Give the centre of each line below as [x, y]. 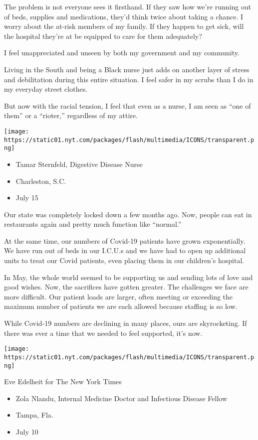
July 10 [27, 431]
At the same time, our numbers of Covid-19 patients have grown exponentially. [125, 240]
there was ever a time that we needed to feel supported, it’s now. [103, 333]
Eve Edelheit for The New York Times [63, 381]
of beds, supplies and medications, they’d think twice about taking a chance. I [124, 16]
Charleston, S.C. [41, 181]
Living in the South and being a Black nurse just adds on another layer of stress [127, 69]
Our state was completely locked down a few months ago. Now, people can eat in [128, 214]
